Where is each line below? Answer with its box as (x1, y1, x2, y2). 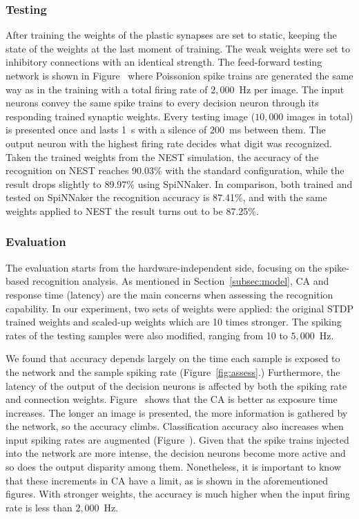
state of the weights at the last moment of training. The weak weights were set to (6, 41, 350, 55)
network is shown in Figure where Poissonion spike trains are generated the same (6, 68, 353, 82)
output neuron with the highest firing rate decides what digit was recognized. (6, 135, 332, 150)
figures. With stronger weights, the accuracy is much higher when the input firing (6, 487, 351, 501)
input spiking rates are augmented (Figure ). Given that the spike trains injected (6, 432, 349, 446)
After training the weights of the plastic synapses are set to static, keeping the (6, 28, 337, 42)
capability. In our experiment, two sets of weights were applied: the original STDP (6, 301, 353, 315)
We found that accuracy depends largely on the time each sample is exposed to (6, 351, 340, 366)
